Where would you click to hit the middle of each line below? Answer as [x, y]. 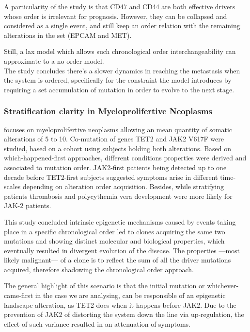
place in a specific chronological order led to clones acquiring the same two [115, 231]
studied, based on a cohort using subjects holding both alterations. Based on [118, 148]
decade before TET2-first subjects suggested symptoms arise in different [111, 177]
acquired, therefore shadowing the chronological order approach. [99, 269]
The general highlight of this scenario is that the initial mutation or [104, 286]
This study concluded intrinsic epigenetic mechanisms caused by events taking [120, 221]
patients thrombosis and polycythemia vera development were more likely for [118, 196]
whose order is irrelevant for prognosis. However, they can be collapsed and [116, 16]
